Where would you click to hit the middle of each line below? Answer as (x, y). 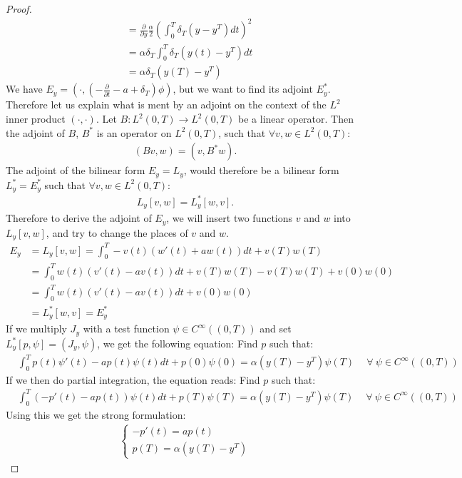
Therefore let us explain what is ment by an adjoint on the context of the (166, 105)
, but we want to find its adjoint (243, 89)
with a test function (126, 329)
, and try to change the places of (117, 232)
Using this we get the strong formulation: (96, 414)
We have (24, 89)
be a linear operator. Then (296, 119)
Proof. (19, 9)
